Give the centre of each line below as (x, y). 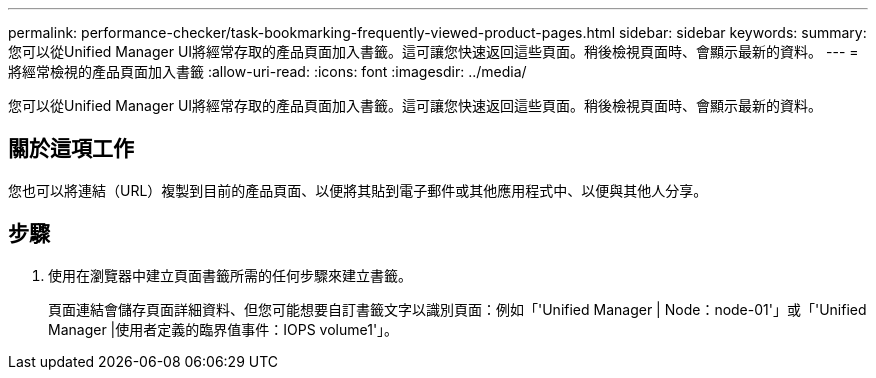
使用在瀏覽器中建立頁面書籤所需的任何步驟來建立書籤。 (230, 275)
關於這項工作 (71, 149)
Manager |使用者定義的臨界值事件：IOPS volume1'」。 (223, 329)
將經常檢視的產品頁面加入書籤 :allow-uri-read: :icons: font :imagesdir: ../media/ (267, 71)
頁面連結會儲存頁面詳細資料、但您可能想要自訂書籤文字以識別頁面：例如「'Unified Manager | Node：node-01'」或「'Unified (457, 309)
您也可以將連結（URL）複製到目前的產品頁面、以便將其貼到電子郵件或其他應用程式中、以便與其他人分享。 (358, 190)
